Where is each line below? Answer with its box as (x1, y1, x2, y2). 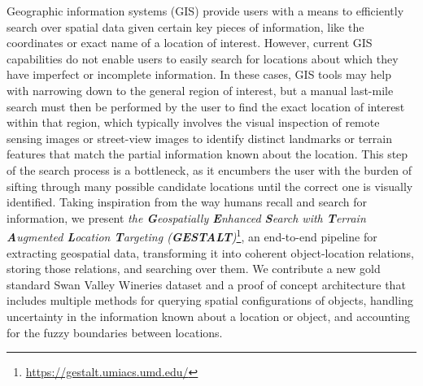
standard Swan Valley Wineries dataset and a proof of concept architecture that (7, 275, 406, 293)
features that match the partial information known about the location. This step (7, 145, 408, 163)
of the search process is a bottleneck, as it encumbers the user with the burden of (7, 161, 412, 178)
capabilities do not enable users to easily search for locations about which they (7, 50, 399, 67)
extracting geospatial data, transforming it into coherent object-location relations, (7, 244, 414, 261)
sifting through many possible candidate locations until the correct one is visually (7, 177, 413, 194)
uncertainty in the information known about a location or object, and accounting (7, 307, 411, 324)
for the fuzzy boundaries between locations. (7, 323, 223, 340)
